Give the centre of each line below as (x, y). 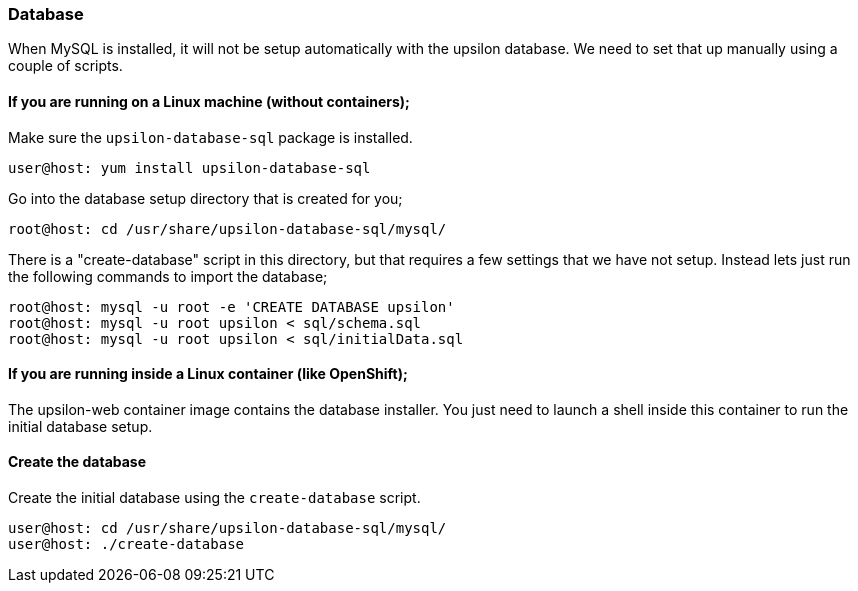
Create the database (77, 462)
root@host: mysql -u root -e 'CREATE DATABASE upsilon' (231, 306)
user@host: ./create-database (126, 544)
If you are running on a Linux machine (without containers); (209, 101)
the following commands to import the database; (168, 276)
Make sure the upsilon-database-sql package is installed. (210, 137)
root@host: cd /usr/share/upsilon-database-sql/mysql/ (227, 228)
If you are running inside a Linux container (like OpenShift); (208, 374)
